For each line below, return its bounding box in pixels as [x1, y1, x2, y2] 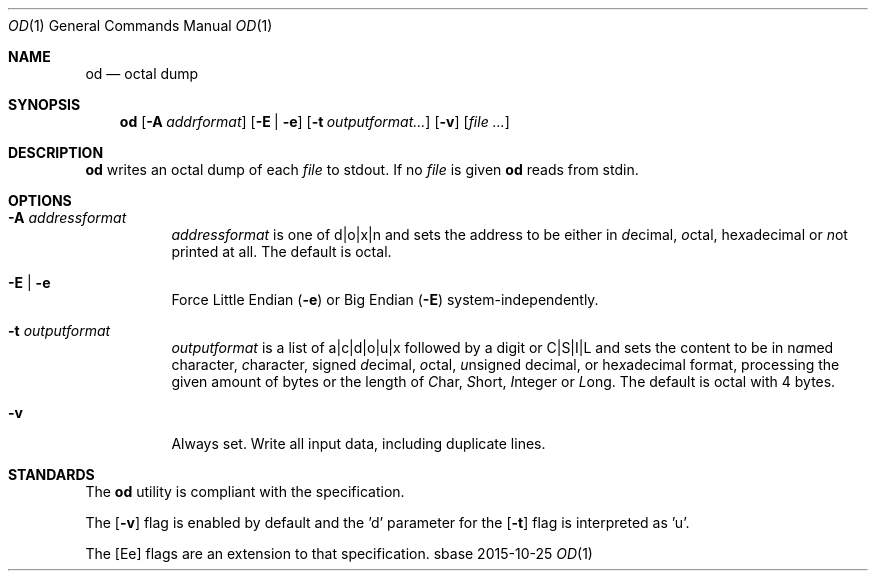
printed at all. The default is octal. [171, 243, 392, 260]
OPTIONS [8, 192, 72, 209]
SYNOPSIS [8, 96, 81, 113]
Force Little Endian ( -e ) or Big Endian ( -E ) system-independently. [171, 291, 599, 308]
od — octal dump [85, 65, 199, 82]
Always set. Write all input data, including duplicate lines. [171, 435, 546, 452]
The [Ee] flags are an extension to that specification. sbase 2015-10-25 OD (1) [85, 545, 593, 562]
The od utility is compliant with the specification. [85, 483, 405, 500]
